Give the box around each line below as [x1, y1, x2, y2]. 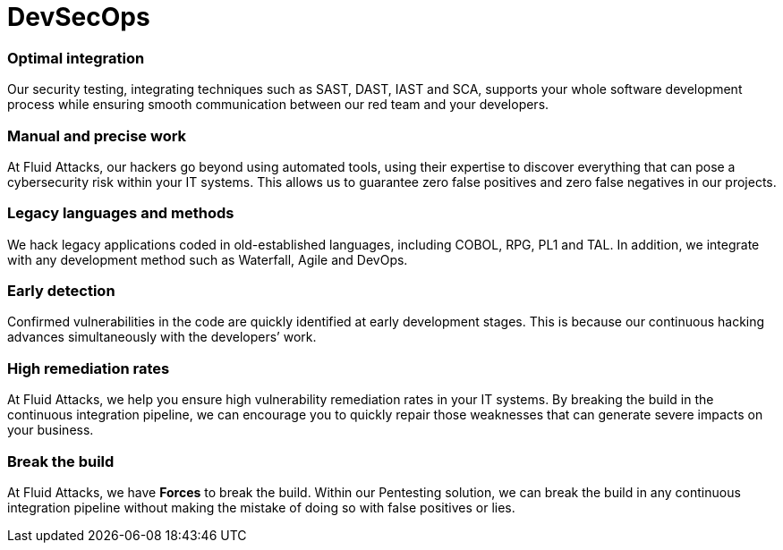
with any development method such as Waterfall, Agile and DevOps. [7, 251, 408, 267]
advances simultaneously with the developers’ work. [7, 329, 317, 345]
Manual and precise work [7, 126, 187, 145]
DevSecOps [7, 2, 150, 32]
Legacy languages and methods [7, 204, 234, 223]
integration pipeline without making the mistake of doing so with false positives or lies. [7, 499, 515, 515]
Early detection [7, 282, 115, 300]
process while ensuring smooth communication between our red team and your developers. [7, 97, 549, 113]
